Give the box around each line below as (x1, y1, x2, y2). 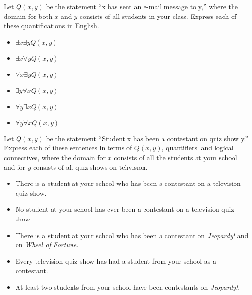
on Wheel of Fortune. (15, 240, 79, 250)
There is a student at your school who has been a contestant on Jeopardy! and (15, 230, 249, 240)
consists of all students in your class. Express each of (79, 11, 237, 21)
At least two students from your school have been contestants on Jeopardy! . (15, 281, 240, 292)
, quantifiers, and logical (162, 143, 234, 153)
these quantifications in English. (4, 20, 99, 31)
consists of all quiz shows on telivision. (33, 162, 148, 172)
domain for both (4, 11, 53, 21)
